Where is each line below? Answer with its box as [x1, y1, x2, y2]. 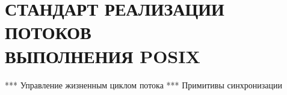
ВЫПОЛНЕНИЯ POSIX [5, 43, 200, 68]
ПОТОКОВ [5, 20, 91, 44]
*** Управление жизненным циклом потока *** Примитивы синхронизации [5, 78, 282, 91]
